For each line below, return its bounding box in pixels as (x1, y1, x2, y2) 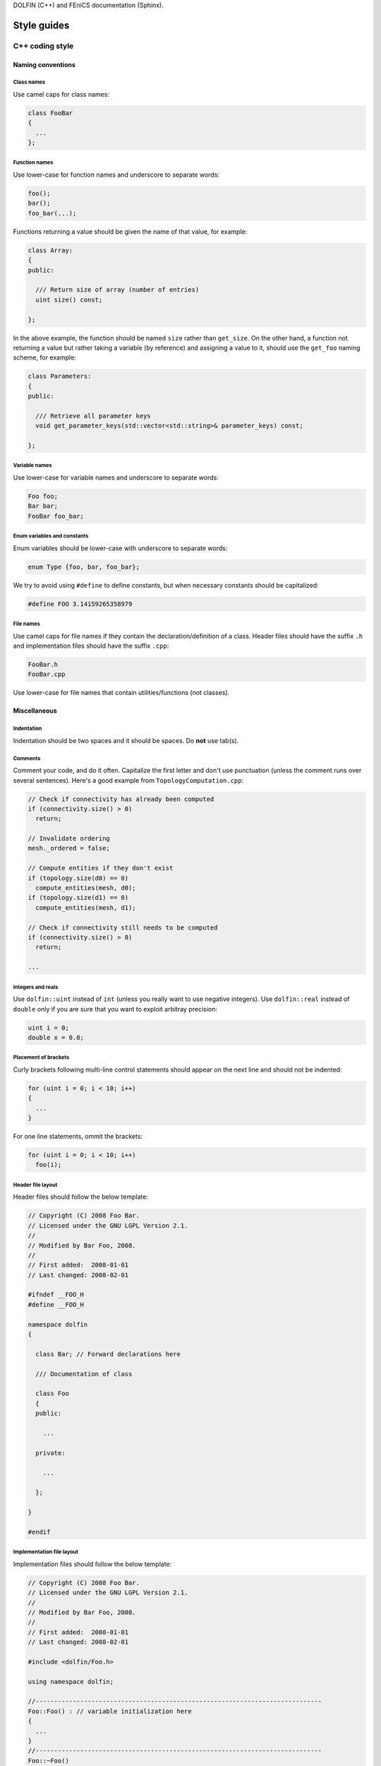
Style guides (13, 19, 70, 31)
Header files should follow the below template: (13, 1192, 148, 1201)
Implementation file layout (13, 1548, 79, 1555)
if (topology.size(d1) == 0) (28, 894, 129, 902)
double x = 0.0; (28, 1033, 85, 1041)
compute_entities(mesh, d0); (35, 884, 137, 892)
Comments (13, 754, 41, 762)
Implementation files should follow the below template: (13, 1560, 172, 1568)
